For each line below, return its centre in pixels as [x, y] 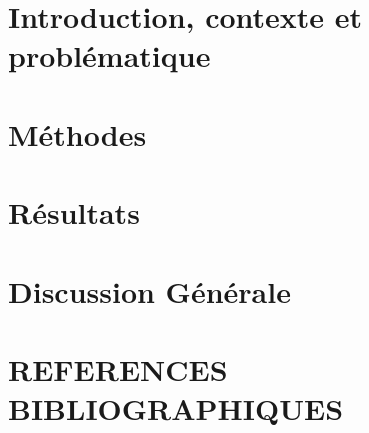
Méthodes [77, 133]
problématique [109, 55]
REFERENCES [118, 368]
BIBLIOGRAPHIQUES [176, 408]
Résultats [74, 212]
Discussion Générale [149, 290]
